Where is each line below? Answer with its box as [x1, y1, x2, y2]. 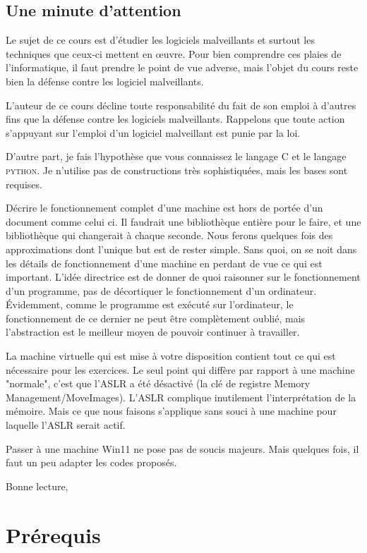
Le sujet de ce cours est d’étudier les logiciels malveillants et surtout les [6, 32, 315, 47]
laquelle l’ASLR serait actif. [6, 418, 126, 432]
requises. [6, 176, 42, 191]
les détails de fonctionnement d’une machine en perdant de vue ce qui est [6, 255, 323, 270]
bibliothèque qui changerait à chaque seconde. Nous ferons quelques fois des [6, 228, 333, 243]
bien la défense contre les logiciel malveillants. [6, 73, 204, 88]
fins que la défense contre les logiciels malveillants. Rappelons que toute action [6, 111, 345, 126]
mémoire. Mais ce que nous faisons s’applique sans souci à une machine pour [6, 403, 337, 418]
